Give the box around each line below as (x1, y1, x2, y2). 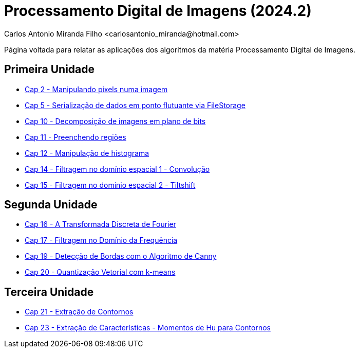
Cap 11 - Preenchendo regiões (25, 132, 126, 142)
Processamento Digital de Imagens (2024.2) (4, 2, 312, 20)
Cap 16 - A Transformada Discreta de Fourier (25, 220, 176, 229)
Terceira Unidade (4, 285, 94, 298)
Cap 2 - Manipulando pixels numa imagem (25, 84, 168, 94)
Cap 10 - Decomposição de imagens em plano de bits (25, 116, 206, 126)
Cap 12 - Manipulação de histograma (25, 148, 149, 157)
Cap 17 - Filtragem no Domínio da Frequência (25, 236, 178, 245)
